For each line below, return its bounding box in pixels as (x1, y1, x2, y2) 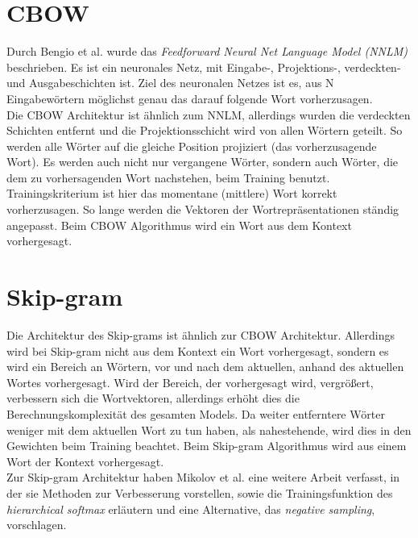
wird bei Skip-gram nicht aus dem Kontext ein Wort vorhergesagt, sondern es (6, 342, 389, 359)
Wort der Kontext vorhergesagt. (6, 453, 164, 469)
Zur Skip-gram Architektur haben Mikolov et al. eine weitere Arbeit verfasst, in (6, 469, 400, 486)
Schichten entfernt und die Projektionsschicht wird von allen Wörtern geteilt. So (6, 122, 403, 139)
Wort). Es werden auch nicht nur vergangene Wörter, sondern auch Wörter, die (6, 153, 399, 170)
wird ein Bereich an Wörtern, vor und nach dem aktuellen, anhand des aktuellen (6, 358, 404, 375)
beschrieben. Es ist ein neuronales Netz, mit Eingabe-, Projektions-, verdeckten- (6, 58, 401, 75)
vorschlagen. (6, 516, 67, 533)
